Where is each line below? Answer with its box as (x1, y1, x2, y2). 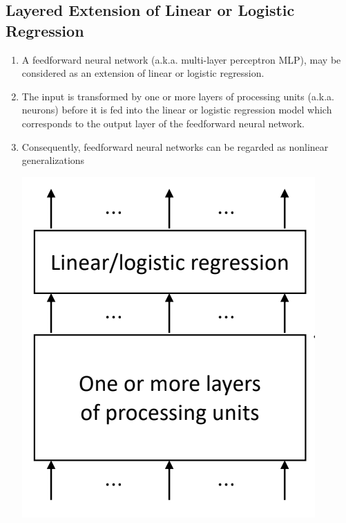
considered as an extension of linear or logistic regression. (21, 66, 265, 80)
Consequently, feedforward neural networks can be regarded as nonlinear (21, 139, 329, 154)
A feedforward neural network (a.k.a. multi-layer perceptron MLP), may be (21, 52, 341, 66)
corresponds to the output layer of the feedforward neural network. (21, 116, 305, 130)
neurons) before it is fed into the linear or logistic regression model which (21, 102, 332, 117)
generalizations (21, 153, 85, 167)
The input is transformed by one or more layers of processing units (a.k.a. (21, 89, 334, 103)
